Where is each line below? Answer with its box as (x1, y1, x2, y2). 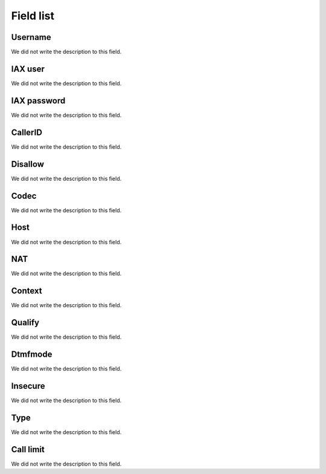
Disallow (11, 159, 45, 169)
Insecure (11, 381, 45, 391)
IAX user (11, 63, 45, 74)
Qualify (11, 317, 39, 328)
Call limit (11, 444, 45, 455)
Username (11, 32, 51, 42)
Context (11, 286, 42, 296)
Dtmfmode (11, 349, 53, 360)
